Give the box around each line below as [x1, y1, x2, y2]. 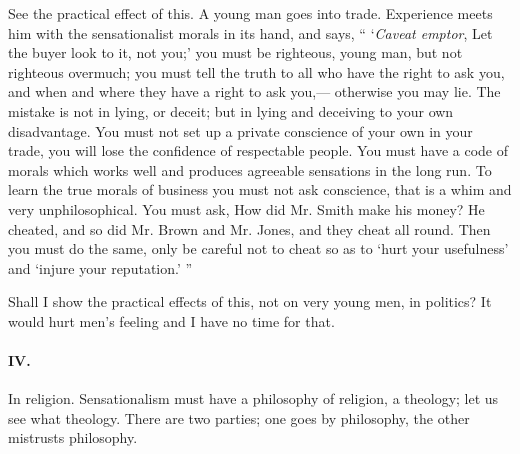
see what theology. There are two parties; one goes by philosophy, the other [8, 407, 470, 428]
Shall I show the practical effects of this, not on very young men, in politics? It [8, 291, 492, 312]
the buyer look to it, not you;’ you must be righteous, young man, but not [8, 42, 463, 63]
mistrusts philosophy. [8, 427, 138, 448]
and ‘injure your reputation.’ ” [8, 257, 193, 278]
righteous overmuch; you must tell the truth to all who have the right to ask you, [8, 61, 505, 82]
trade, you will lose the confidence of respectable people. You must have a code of [8, 140, 508, 161]
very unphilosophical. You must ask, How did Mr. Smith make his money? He [8, 198, 485, 219]
